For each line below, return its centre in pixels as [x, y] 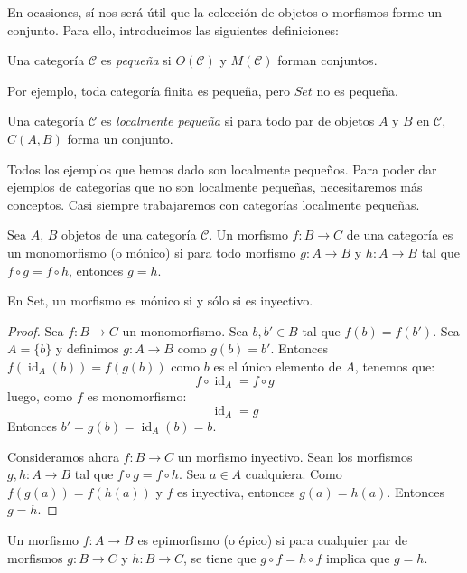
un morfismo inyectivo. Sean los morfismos [295, 456]
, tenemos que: [395, 366]
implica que [358, 557]
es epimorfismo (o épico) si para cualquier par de [273, 539]
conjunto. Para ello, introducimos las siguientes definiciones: [173, 29]
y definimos [87, 348]
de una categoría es [400, 235]
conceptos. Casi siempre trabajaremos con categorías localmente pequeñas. [214, 204]
